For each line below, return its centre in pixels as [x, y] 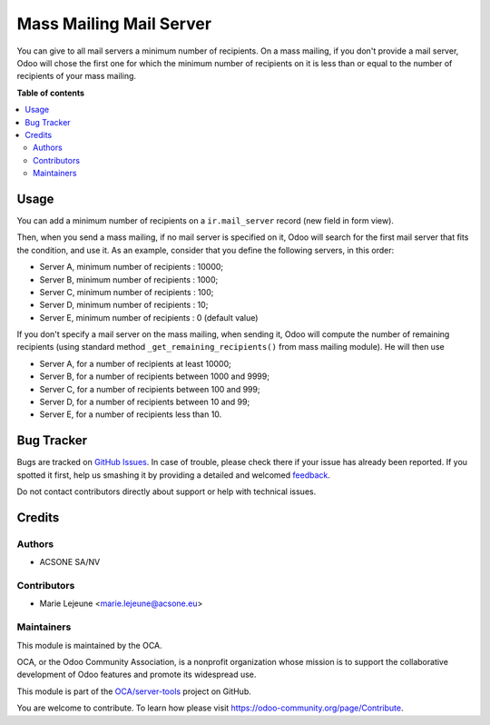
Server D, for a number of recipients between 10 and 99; [145, 402]
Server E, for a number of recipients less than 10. [131, 414]
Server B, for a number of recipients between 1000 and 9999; [154, 376]
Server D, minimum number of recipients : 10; [124, 305]
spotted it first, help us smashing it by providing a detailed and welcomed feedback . [174, 475]
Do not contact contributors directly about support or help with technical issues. [167, 492]
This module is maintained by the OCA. [89, 645]
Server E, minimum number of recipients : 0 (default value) [149, 317]
